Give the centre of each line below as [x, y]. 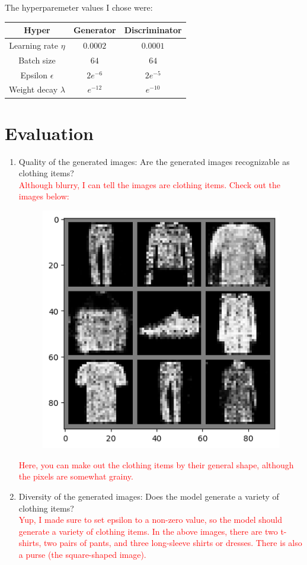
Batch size [37, 60]
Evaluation [49, 133]
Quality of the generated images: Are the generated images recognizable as [154, 161]
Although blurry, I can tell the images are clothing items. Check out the [150, 184]
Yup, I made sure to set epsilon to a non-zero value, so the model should [150, 520]
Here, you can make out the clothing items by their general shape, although [156, 464]
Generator [95, 30]
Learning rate [33, 45]
